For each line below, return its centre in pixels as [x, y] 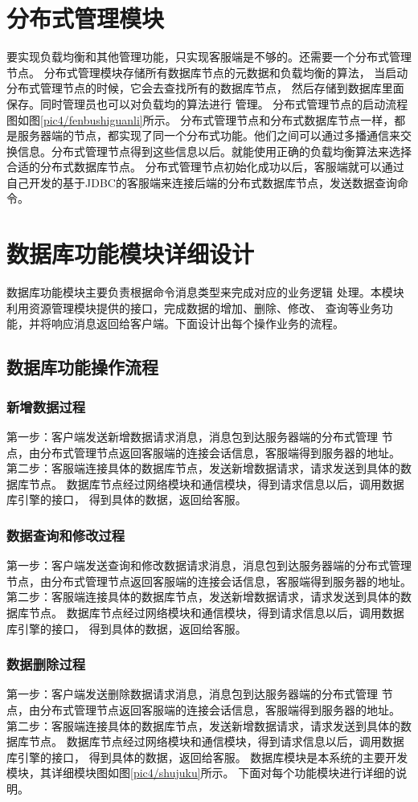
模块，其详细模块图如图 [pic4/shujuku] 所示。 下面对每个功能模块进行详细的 [201, 773]
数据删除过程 [46, 664]
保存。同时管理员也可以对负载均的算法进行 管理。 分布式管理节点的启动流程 [207, 103]
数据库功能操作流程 [82, 367]
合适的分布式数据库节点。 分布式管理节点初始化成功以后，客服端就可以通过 [205, 167]
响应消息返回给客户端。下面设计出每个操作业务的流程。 [197, 323]
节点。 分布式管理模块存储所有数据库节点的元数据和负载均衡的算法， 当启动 [207, 72]
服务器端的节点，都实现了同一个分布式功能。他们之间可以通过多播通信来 [209, 135]
